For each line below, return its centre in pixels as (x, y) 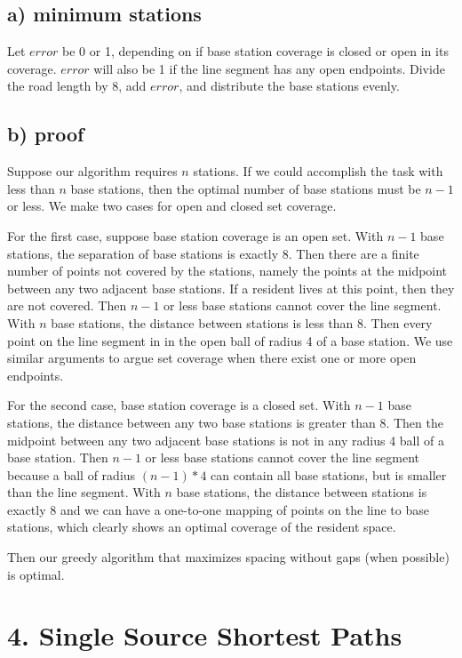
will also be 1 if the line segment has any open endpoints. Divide (269, 68)
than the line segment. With (84, 492)
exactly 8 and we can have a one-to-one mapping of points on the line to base (218, 509)
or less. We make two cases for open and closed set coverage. (172, 206)
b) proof (46, 134)
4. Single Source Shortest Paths (205, 635)
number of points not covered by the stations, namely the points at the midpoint (227, 271)
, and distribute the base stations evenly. (289, 86)
